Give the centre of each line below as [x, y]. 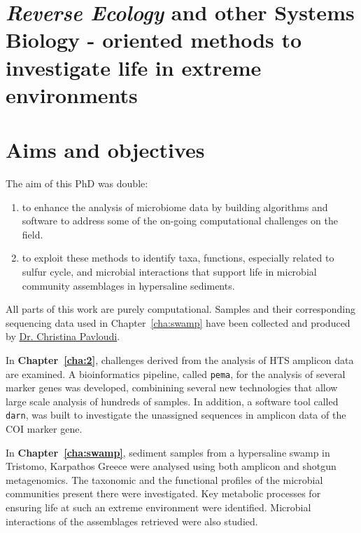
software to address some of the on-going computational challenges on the [180, 221]
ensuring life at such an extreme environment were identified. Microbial [158, 507]
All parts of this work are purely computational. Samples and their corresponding [180, 309]
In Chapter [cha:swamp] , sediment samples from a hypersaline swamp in [168, 452]
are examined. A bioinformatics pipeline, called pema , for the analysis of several [176, 373]
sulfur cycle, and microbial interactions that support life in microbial [169, 272]
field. [33, 234]
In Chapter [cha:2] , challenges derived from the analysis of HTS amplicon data [180, 360]
